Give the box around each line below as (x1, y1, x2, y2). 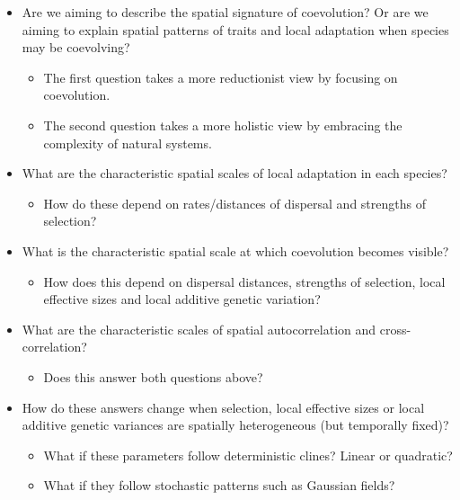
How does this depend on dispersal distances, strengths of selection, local (43, 272, 446, 290)
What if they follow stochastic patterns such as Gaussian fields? (43, 476, 395, 495)
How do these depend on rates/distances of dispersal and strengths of (43, 193, 426, 212)
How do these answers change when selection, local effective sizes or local (22, 397, 425, 416)
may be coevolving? (22, 38, 130, 57)
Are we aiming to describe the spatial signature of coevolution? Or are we (22, 3, 429, 21)
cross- (379, 319, 411, 338)
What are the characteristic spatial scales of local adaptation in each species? (22, 164, 447, 183)
